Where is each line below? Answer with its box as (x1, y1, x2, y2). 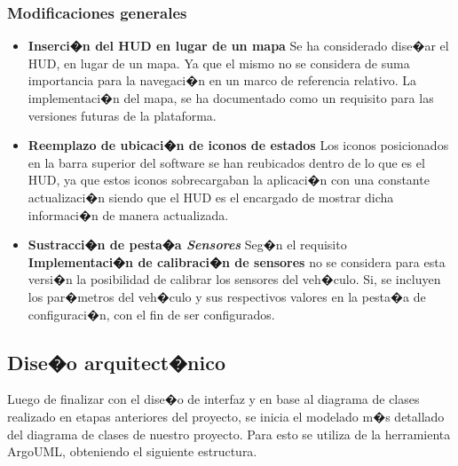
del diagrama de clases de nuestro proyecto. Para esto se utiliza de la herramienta (7, 424, 451, 443)
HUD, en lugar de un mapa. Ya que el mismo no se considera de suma (28, 53, 410, 72)
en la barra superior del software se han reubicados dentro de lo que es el (28, 153, 425, 171)
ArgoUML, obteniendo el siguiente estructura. (7, 442, 257, 461)
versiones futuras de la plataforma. (28, 106, 217, 124)
